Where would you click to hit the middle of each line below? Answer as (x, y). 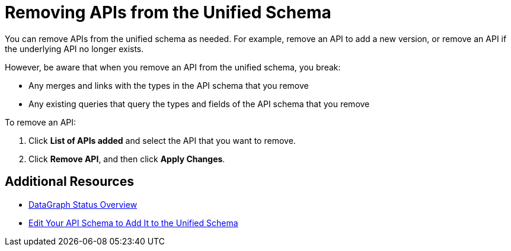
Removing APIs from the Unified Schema (168, 12)
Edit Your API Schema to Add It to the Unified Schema (133, 223)
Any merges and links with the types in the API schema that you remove (169, 85)
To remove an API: (41, 122)
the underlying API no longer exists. (74, 49)
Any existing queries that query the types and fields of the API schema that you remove (199, 104)
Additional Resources (69, 182)
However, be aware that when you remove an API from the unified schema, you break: (173, 67)
